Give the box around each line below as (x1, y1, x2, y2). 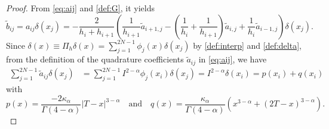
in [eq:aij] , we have (198, 53, 267, 65)
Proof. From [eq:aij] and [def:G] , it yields (6, 2, 155, 14)
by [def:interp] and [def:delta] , (193, 39, 302, 51)
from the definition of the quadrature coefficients (6, 53, 184, 65)
